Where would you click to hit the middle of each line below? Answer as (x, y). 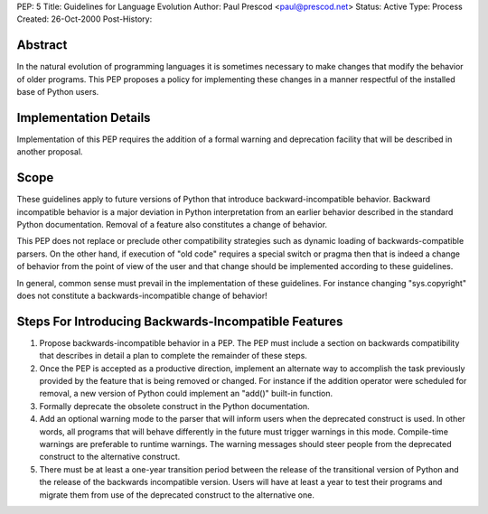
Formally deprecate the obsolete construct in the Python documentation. (175, 406)
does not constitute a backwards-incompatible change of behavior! (142, 296)
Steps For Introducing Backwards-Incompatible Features (180, 321)
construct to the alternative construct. (110, 457)
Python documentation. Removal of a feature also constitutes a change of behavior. (172, 225)
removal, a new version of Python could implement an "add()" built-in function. (186, 394)
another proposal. (50, 152)
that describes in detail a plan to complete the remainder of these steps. (173, 356)
